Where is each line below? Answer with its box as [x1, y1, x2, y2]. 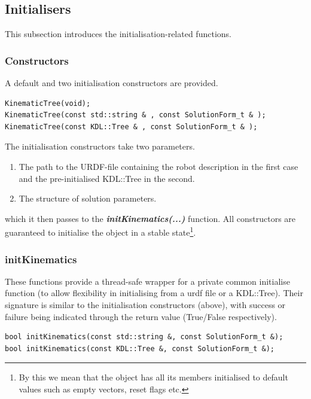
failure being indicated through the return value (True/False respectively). [5, 310, 277, 322]
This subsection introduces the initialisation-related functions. [5, 28, 231, 40]
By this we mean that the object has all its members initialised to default [19, 371, 288, 383]
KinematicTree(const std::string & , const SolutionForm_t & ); [5, 111, 266, 120]
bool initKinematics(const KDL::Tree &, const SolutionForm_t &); [5, 344, 275, 353]
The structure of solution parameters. [19, 192, 157, 205]
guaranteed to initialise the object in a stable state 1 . [5, 224, 196, 239]
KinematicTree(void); [5, 99, 91, 108]
